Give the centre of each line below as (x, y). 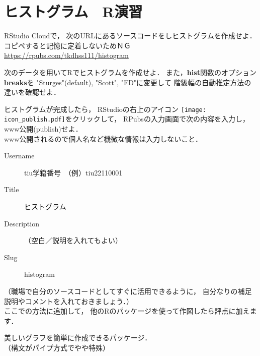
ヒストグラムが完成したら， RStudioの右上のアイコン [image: (105, 109)
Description (22, 223)
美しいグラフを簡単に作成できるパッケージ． (78, 338)
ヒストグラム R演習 (73, 11)
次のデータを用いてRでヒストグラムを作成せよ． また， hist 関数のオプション (130, 72)
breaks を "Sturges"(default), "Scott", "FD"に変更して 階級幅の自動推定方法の (128, 82)
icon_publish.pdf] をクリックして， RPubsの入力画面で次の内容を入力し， (127, 119)
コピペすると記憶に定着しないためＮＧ (67, 45)
